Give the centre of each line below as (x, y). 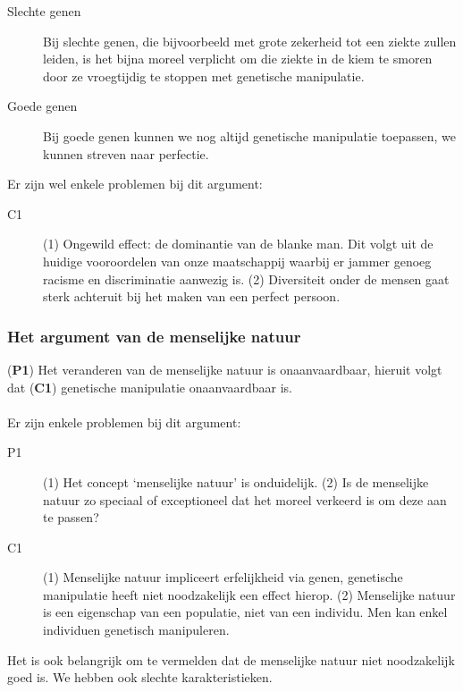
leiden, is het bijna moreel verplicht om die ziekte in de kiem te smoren (238, 59)
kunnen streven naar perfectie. (126, 153)
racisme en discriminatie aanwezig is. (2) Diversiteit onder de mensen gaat (246, 278)
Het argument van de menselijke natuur (154, 336)
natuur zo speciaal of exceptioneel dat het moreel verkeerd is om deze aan (245, 499)
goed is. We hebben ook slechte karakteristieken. (140, 677)
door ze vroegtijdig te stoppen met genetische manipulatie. (204, 76)
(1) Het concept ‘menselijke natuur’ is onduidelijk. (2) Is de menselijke (236, 481)
